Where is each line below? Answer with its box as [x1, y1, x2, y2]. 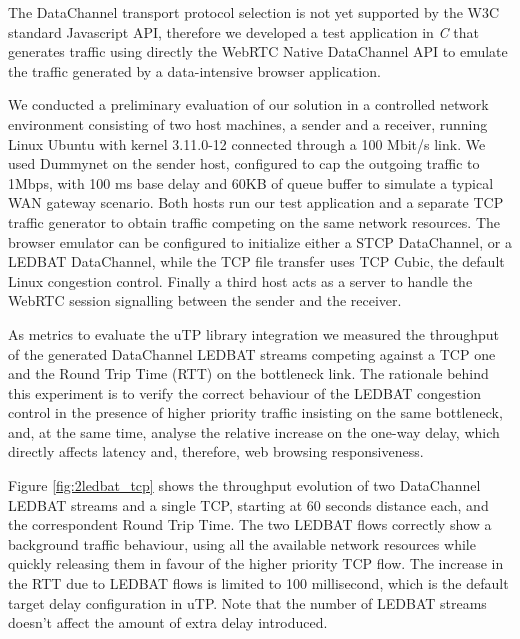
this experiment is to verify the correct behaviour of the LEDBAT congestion [8, 382, 481, 403]
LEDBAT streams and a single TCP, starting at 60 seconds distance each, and [8, 494, 489, 515]
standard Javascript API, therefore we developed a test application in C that [8, 21, 479, 42]
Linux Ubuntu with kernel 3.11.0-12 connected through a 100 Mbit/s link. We [8, 133, 486, 154]
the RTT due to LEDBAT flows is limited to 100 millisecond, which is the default [8, 573, 509, 594]
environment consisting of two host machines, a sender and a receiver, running [8, 113, 488, 134]
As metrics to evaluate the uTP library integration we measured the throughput [8, 323, 500, 344]
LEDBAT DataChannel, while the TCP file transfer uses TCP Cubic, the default [8, 251, 505, 272]
